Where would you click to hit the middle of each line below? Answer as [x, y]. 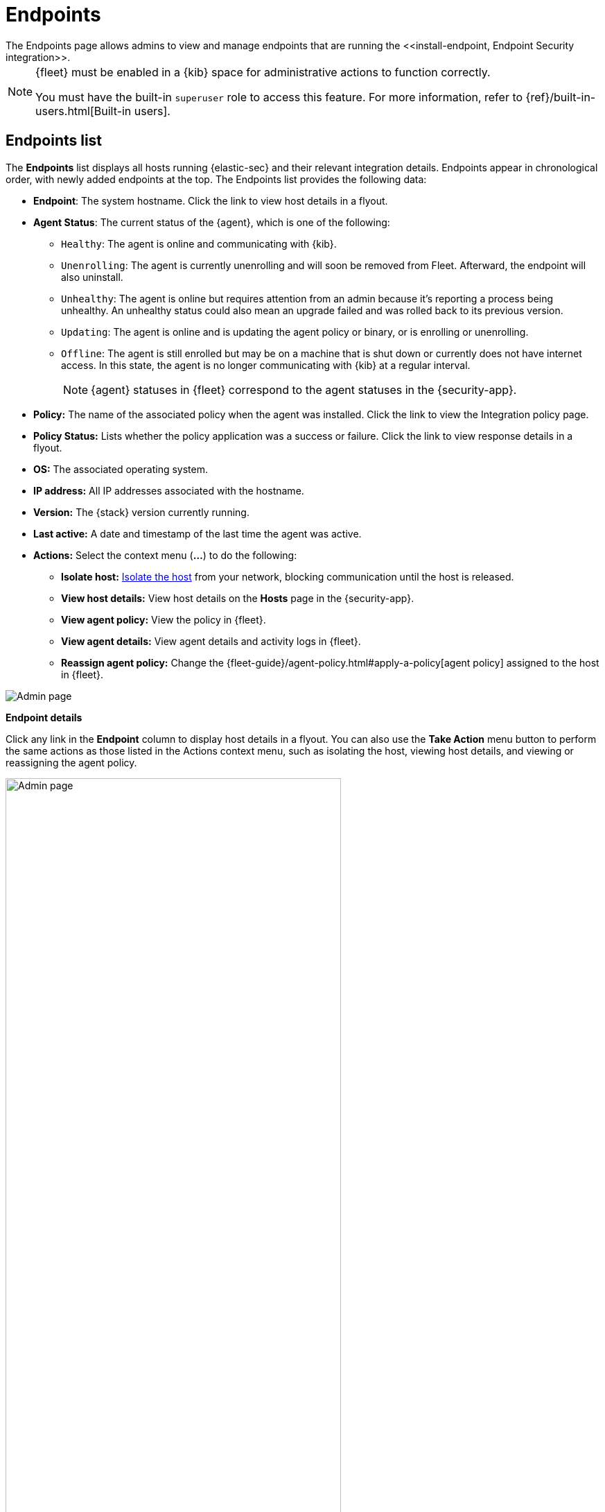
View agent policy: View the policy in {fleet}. [164, 619]
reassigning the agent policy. [71, 762]
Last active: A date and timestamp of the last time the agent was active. [198, 533]
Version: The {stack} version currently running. [141, 512]
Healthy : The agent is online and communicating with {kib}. [199, 243]
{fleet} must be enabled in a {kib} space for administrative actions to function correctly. [263, 72]
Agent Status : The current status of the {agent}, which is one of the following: [212, 222]
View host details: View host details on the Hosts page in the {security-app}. [238, 598]
